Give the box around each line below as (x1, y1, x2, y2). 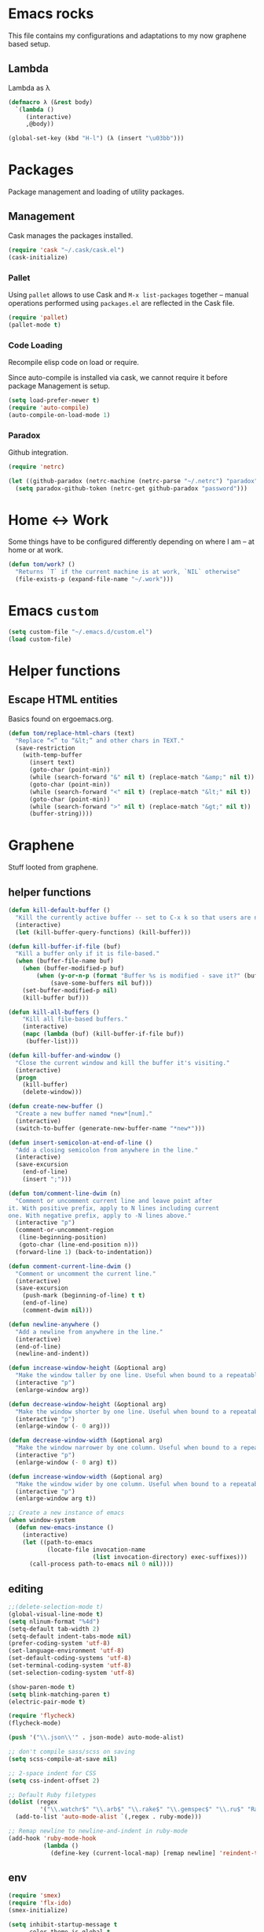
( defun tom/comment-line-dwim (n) (8, 1189, 122, 1197)
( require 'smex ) (8, 1892, 61, 1900)
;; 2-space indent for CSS (8, 1769, 97, 1778)
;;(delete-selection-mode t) (8, 1603, 104, 1611)
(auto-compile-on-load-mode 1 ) (8, 411, 111, 419)
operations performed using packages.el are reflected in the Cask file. (8, 298, 235, 307)
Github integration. (8, 447, 69, 457)
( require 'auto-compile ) (8, 404, 90, 411)
